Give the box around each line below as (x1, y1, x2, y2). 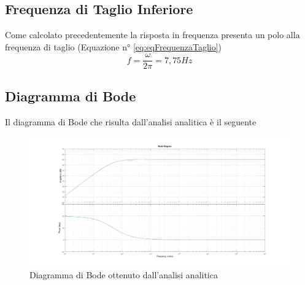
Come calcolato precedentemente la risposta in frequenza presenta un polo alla (5, 28, 300, 41)
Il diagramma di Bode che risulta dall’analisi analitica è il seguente (5, 115, 257, 128)
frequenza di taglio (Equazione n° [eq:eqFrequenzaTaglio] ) (5, 40, 222, 53)
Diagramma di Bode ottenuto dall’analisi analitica (29, 268, 218, 281)
